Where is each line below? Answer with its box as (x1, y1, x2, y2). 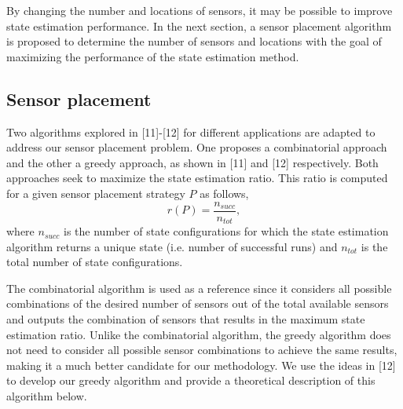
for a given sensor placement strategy (6, 184, 185, 201)
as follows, (200, 184, 249, 201)
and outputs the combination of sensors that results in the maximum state (6, 311, 365, 327)
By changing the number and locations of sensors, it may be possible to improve (6, 2, 393, 18)
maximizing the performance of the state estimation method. (6, 48, 299, 64)
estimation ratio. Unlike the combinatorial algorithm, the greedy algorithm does (6, 326, 391, 342)
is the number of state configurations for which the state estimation (64, 223, 389, 239)
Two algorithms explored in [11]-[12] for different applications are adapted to (6, 123, 376, 140)
